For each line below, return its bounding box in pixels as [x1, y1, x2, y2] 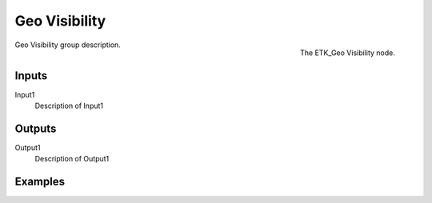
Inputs [14, 69, 48, 82]
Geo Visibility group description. [14, 40, 122, 50]
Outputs [14, 121, 57, 135]
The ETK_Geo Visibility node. [300, 48, 395, 58]
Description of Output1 [34, 154, 110, 164]
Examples [14, 175, 66, 189]
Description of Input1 [34, 101, 104, 111]
